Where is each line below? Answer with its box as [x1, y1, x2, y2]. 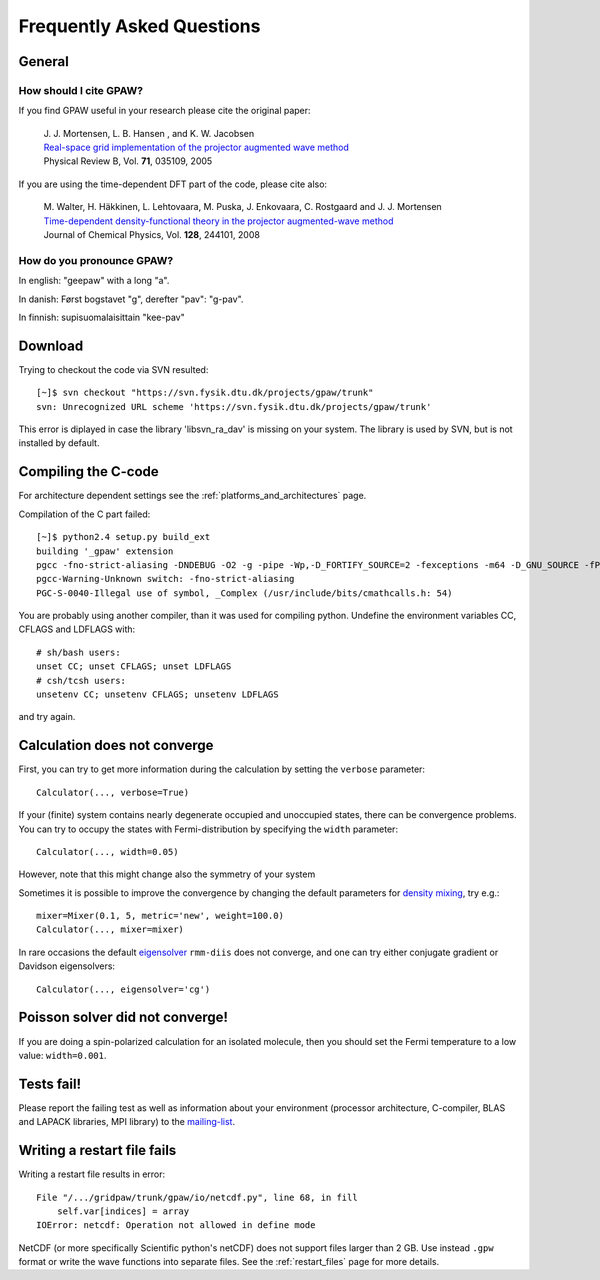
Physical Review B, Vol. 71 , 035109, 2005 [43, 155, 213, 167]
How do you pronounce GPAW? [18, 253, 174, 267]
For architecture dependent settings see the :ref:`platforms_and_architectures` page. [18, 490, 367, 502]
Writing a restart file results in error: [18, 1168, 166, 1180]
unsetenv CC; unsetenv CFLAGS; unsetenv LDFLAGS [36, 689, 279, 700]
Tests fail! [18, 1075, 82, 1092]
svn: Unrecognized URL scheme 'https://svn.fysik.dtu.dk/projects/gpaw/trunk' [36, 401, 432, 412]
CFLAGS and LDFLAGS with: [18, 623, 136, 635]
